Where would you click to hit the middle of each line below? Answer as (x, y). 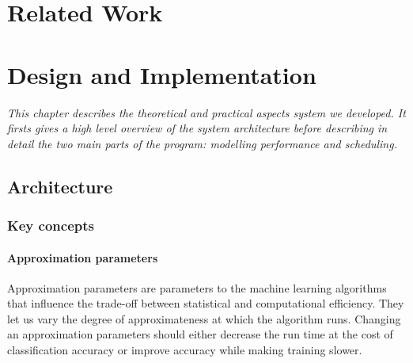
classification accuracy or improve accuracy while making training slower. (185, 350)
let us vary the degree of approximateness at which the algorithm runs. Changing (204, 318)
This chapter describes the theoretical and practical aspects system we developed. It (206, 112)
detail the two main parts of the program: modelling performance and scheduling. (202, 143)
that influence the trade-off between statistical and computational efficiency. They (206, 303)
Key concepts (51, 225)
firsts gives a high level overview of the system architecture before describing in (197, 128)
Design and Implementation (162, 74)
